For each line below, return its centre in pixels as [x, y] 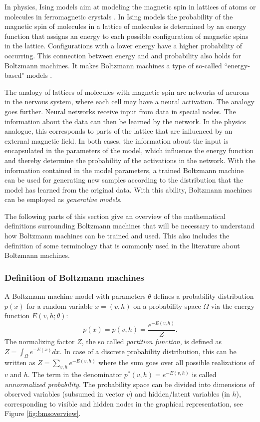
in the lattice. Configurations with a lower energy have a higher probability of [123, 46]
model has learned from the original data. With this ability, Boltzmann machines [129, 189]
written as [20, 362]
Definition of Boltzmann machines [74, 277]
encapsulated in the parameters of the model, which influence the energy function [129, 150]
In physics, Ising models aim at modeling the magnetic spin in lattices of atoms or [130, 6]
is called [204, 374]
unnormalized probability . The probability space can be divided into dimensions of [130, 384]
